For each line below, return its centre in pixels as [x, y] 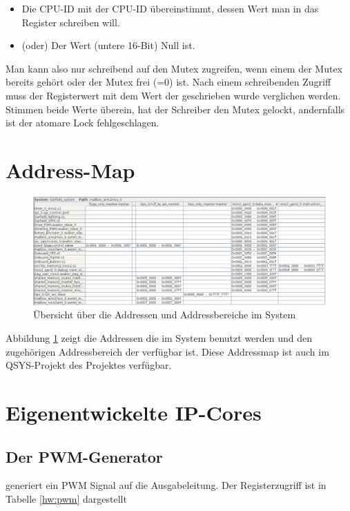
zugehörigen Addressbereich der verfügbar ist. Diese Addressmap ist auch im [167, 351]
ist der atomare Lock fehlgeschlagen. [82, 123]
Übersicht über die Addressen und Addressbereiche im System [165, 315]
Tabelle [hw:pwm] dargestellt [66, 498]
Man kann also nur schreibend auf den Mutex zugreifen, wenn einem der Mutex [174, 68]
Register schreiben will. [71, 22]
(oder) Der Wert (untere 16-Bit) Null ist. [108, 45]
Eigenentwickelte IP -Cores [134, 412]
